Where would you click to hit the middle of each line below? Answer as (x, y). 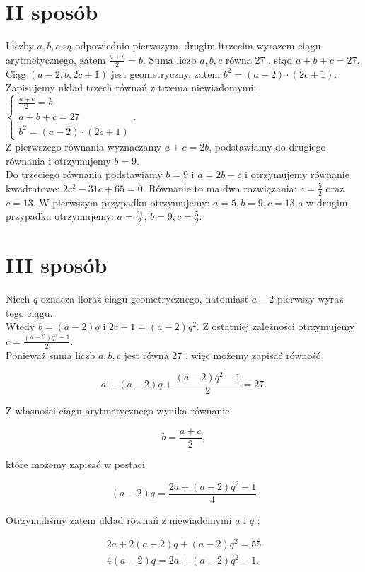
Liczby (20, 46)
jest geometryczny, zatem (166, 73)
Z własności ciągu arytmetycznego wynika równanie (118, 410)
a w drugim (323, 202)
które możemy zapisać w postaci (75, 464)
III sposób (57, 265)
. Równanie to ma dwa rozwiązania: (220, 188)
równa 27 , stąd (259, 59)
